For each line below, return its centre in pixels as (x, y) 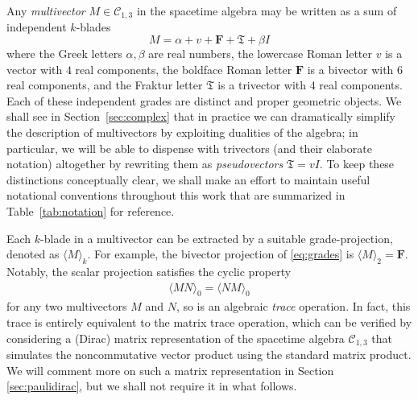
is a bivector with (350, 69)
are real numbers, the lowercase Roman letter (261, 54)
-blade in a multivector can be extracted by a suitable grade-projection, (217, 238)
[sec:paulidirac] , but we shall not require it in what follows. (152, 386)
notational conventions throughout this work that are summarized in (176, 195)
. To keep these (357, 164)
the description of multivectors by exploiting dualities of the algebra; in (182, 132)
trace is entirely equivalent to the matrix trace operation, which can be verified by (209, 322)
